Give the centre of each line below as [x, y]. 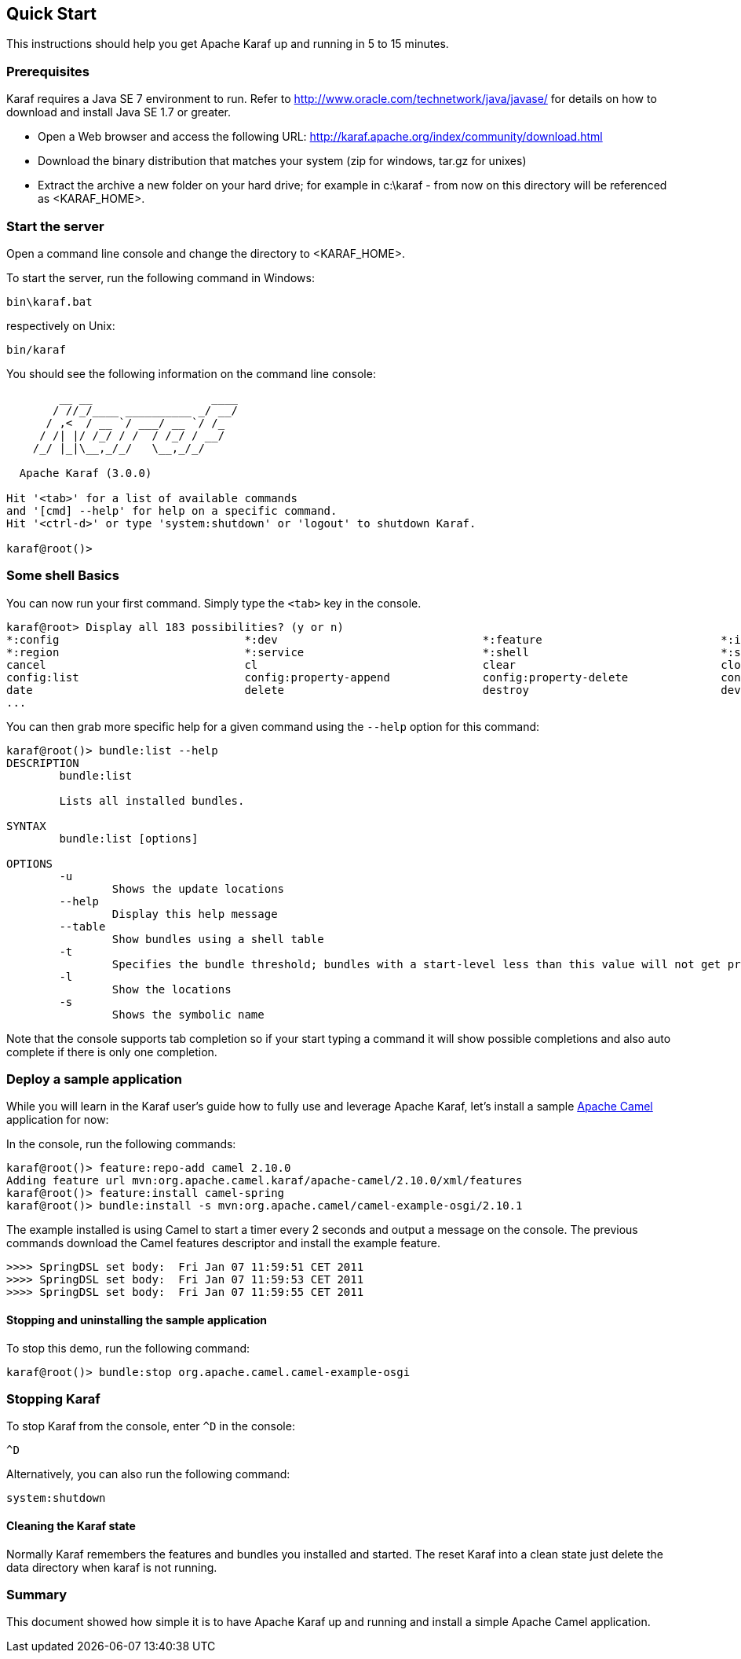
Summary [37, 1594]
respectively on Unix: [61, 325]
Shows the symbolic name [188, 1014]
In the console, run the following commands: [121, 1144]
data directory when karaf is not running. [112, 1567]
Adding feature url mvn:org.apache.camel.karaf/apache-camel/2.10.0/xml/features [265, 1181]
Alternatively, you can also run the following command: [148, 1474]
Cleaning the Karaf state [71, 1526]
